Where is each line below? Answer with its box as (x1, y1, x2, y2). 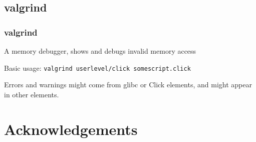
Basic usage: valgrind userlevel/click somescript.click (4, 62, 191, 73)
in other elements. (4, 89, 59, 99)
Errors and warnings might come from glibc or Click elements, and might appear (4, 79, 252, 90)
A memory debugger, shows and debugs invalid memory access (4, 46, 196, 56)
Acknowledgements (4, 118, 138, 139)
